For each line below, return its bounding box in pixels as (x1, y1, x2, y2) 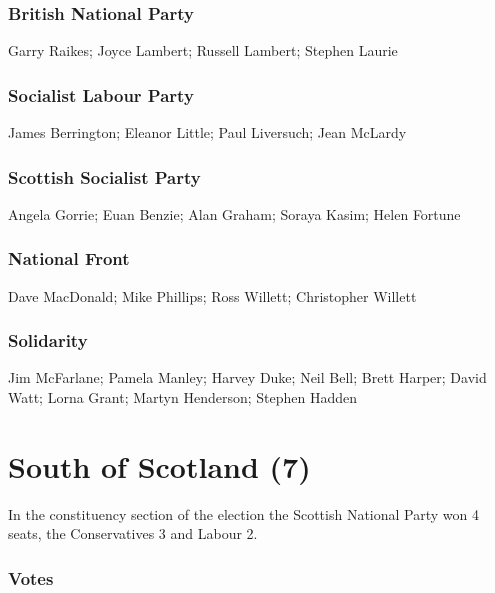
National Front (8, 246, 130, 271)
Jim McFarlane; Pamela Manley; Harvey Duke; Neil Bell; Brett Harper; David (8, 367, 487, 388)
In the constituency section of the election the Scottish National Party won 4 (8, 503, 480, 524)
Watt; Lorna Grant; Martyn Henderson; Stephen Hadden (8, 387, 358, 408)
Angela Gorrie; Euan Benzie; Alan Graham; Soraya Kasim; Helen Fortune (8, 203, 461, 224)
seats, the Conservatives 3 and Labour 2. (8, 523, 258, 544)
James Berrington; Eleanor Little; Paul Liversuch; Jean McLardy (8, 122, 407, 143)
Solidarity (8, 328, 88, 353)
